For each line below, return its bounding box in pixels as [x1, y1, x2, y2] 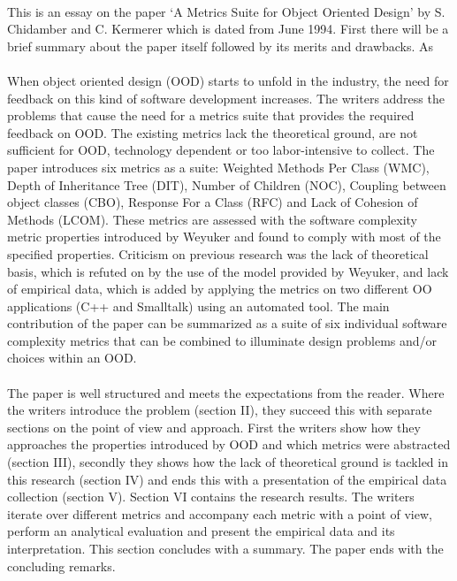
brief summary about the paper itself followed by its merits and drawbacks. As [7, 36, 434, 55]
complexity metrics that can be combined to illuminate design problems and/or [7, 331, 438, 349]
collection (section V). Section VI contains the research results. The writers [7, 487, 415, 506]
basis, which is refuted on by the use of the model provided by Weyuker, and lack [7, 262, 449, 280]
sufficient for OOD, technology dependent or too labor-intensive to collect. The [7, 141, 435, 159]
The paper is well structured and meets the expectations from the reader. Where [7, 383, 445, 401]
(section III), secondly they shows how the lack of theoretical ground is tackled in [7, 453, 448, 471]
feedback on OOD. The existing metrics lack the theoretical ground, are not [7, 123, 418, 141]
